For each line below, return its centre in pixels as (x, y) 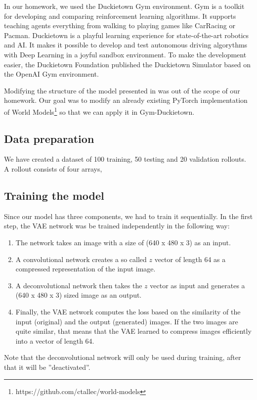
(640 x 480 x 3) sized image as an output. (79, 295)
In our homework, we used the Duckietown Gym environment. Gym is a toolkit (124, 6)
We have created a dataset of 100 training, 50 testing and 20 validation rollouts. (125, 159)
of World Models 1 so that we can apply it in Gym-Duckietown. (99, 111)
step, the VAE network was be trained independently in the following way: (117, 226)
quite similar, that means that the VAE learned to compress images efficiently (133, 331)
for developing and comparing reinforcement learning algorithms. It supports (120, 16)
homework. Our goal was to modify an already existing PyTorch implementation (126, 100)
